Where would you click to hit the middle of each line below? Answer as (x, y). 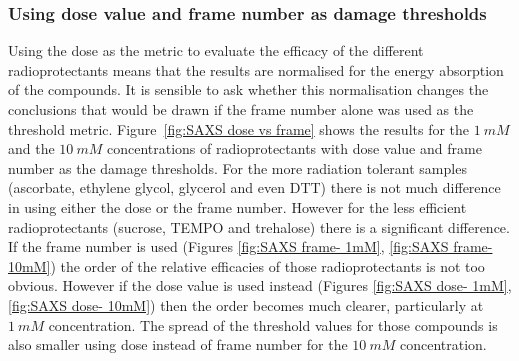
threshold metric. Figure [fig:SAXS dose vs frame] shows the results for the (239, 128)
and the (31, 148)
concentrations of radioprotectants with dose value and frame (294, 148)
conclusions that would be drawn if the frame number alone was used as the (241, 109)
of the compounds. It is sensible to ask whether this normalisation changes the (248, 89)
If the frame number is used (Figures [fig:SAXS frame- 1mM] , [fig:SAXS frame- (250, 246)
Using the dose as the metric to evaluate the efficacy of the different (216, 50)
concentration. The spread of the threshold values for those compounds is (273, 324)
